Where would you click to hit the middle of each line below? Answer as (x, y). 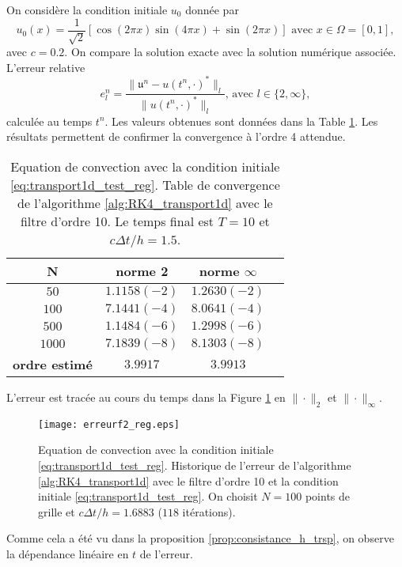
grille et (57, 511)
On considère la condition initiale (87, 9)
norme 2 (142, 270)
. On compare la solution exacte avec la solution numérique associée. (230, 52)
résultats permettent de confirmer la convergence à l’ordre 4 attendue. (176, 136)
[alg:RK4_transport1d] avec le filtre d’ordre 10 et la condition (188, 480)
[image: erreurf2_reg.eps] (109, 424)
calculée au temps (49, 121)
